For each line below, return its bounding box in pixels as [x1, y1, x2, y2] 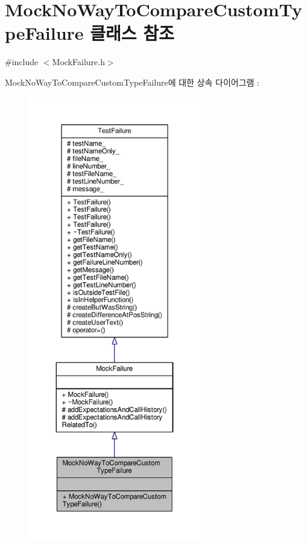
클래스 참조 [90, 21, 174, 45]
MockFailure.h [52, 55, 105, 68]
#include [5, 55, 39, 68]
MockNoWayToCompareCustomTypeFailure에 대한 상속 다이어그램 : [5, 75, 259, 88]
